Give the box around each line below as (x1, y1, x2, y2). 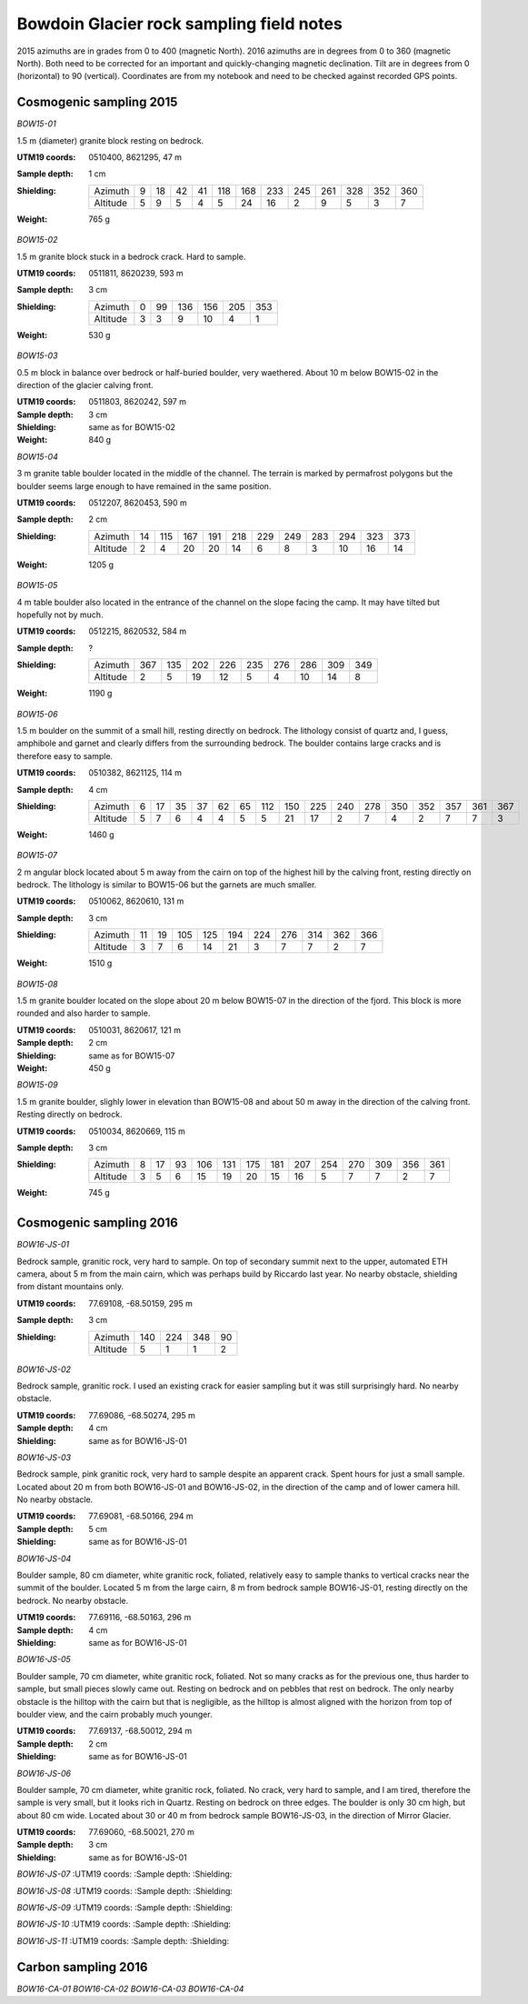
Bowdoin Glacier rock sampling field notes (16, 14, 343, 34)
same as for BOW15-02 (88, 422, 176, 433)
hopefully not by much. (16, 609, 104, 620)
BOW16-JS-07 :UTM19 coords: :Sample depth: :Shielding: (16, 1869, 233, 1879)
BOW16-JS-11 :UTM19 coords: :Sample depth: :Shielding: (16, 1935, 230, 1946)
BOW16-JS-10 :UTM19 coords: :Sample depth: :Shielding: (16, 1919, 232, 1929)
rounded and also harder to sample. (16, 1007, 151, 1018)
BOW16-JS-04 (16, 1553, 72, 1564)
